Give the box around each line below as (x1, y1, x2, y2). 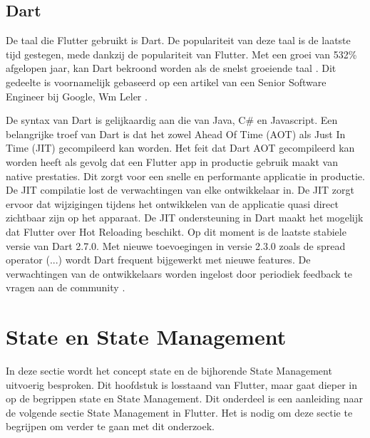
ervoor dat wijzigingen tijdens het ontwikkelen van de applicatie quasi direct (6, 196, 339, 211)
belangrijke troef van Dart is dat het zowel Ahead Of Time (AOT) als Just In (6, 126, 346, 141)
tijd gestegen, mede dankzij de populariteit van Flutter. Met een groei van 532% (6, 46, 357, 61)
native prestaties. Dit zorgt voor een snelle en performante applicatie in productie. (6, 168, 365, 183)
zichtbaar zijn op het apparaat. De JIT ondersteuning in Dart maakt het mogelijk (6, 210, 364, 225)
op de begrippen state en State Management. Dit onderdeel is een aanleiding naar (6, 391, 363, 406)
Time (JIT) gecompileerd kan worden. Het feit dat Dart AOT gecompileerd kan (6, 140, 355, 155)
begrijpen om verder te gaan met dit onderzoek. (6, 419, 215, 434)
